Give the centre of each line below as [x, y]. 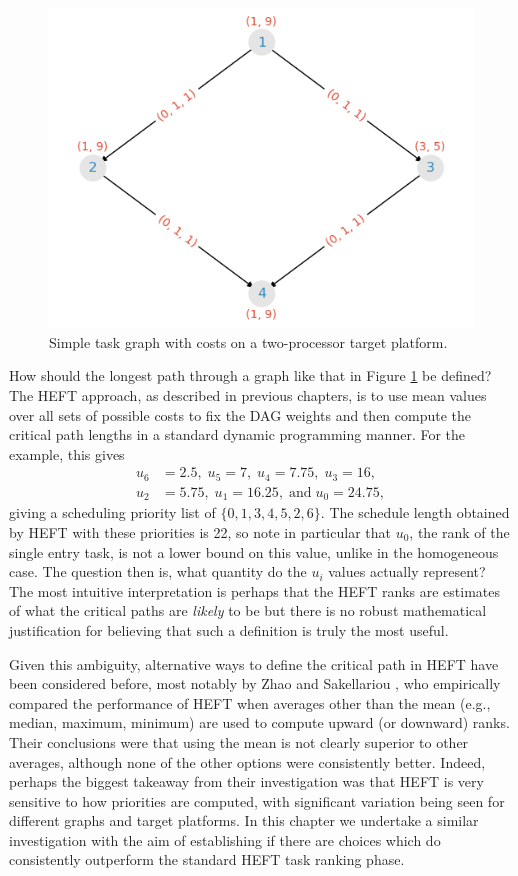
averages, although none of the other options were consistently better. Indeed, [247, 761]
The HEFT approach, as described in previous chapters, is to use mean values [248, 395]
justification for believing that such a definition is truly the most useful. [229, 629]
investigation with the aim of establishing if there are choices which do [225, 839]
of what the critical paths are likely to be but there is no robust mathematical [248, 610]
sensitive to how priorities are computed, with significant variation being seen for [257, 800]
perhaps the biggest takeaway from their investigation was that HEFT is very [246, 781]
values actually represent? [407, 571]
